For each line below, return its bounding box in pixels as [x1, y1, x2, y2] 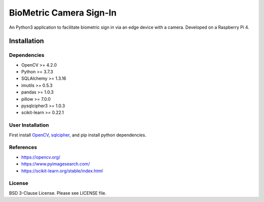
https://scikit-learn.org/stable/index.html [21, 168, 103, 174]
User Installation [9, 122, 49, 129]
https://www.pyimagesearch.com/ [21, 161, 90, 167]
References [9, 144, 37, 151]
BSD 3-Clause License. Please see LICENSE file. [9, 190, 107, 196]
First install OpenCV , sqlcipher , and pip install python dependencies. [9, 132, 147, 138]
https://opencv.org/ [21, 154, 61, 160]
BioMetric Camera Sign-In [9, 7, 117, 18]
